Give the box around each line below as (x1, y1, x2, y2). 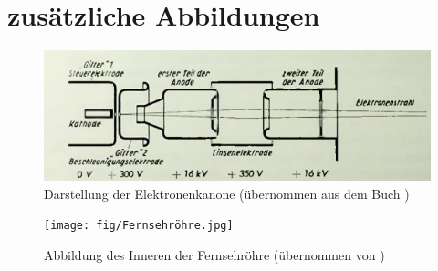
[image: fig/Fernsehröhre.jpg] (44, 219, 234, 233)
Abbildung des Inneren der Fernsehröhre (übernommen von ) (44, 245, 385, 264)
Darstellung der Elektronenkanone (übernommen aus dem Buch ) (44, 183, 410, 203)
